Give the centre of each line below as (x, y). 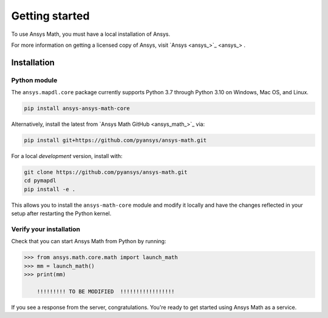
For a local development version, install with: (67, 156)
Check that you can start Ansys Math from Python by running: (89, 241)
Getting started (50, 16)
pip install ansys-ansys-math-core (77, 109)
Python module (34, 80)
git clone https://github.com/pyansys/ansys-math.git (106, 172)
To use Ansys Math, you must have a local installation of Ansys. (91, 34)
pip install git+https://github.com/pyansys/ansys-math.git (115, 140)
